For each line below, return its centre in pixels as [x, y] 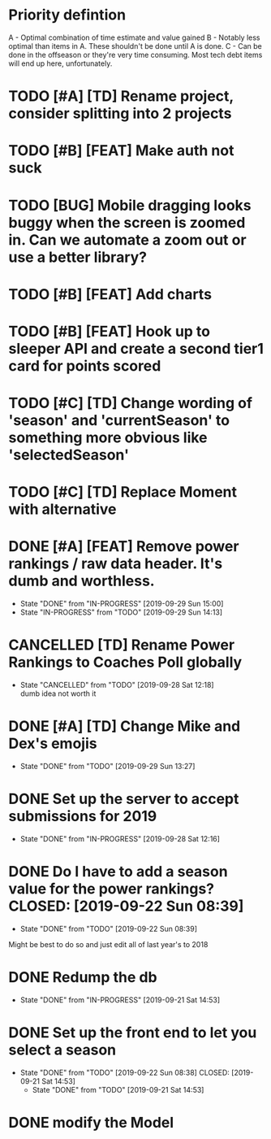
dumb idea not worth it [58, 693]
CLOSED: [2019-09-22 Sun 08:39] [126, 906]
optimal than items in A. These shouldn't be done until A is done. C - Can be [135, 46]
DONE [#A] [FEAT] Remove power [124, 547]
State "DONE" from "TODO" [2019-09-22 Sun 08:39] [108, 928]
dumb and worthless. [82, 581]
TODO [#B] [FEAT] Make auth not [121, 151]
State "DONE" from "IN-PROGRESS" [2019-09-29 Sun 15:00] [122, 604]
